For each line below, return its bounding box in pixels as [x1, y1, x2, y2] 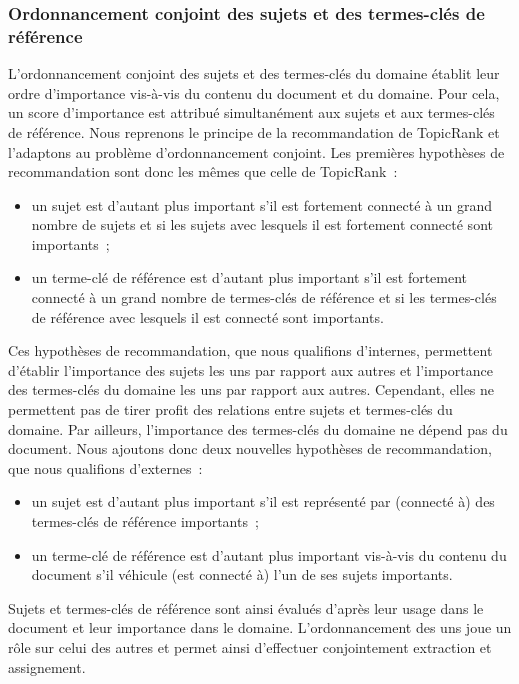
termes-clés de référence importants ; [31, 511, 259, 532]
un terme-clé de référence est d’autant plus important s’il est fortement [31, 267, 468, 288]
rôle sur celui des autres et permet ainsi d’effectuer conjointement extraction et [8, 636, 492, 657]
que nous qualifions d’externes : [8, 457, 203, 478]
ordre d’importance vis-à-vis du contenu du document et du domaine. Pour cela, [8, 82, 500, 103]
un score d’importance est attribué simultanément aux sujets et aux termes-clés [8, 102, 495, 123]
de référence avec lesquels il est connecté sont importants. [31, 306, 384, 327]
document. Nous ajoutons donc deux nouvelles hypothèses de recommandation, [8, 438, 492, 459]
